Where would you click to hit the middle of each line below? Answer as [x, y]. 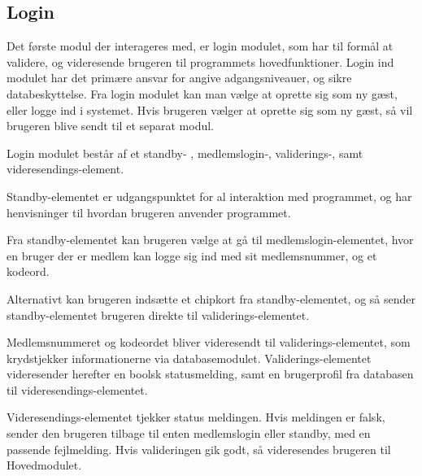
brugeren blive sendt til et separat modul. [111, 126]
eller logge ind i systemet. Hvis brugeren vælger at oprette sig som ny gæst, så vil [210, 109]
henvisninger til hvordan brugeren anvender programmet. [149, 212]
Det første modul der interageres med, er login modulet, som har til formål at [200, 46]
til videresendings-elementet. [77, 389]
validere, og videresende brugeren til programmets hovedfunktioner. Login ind [200, 61]
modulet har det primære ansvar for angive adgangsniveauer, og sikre [179, 78]
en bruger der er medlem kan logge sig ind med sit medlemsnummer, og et [192, 255]
